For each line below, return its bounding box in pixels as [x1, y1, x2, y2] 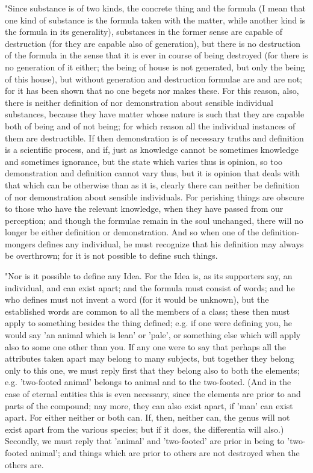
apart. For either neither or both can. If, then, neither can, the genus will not [5, 411, 290, 424]
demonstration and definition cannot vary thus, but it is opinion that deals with [5, 167, 300, 179]
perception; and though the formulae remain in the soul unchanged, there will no [5, 214, 303, 226]
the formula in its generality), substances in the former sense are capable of [5, 25, 283, 38]
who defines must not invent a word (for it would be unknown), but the [5, 293, 269, 306]
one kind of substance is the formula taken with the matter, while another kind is [5, 13, 306, 26]
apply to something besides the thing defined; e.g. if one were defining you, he [5, 317, 293, 329]
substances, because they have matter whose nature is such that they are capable [5, 108, 305, 120]
